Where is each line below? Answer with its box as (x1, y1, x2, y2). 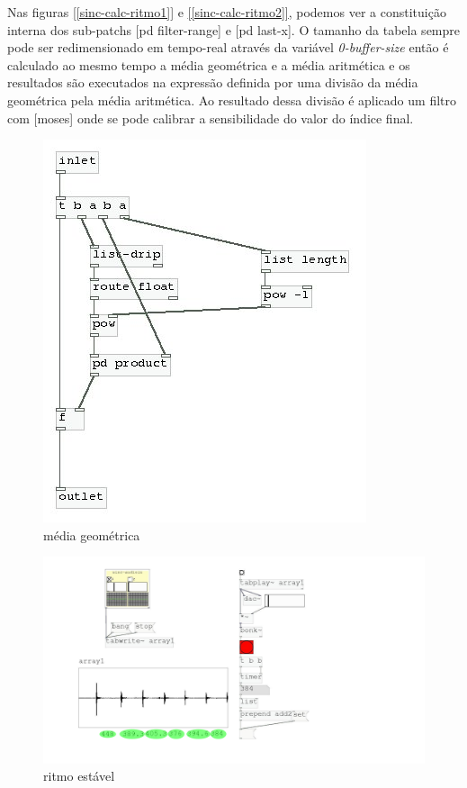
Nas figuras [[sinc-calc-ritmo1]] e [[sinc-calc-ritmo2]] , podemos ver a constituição (7, 3, 446, 21)
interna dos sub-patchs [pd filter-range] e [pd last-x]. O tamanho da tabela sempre (7, 20, 461, 39)
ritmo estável (43, 766, 115, 785)
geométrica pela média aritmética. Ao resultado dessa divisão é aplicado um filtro (7, 90, 456, 109)
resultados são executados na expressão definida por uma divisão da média (7, 73, 418, 92)
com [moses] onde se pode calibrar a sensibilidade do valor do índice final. (7, 108, 414, 127)
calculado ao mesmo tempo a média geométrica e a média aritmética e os (7, 55, 410, 74)
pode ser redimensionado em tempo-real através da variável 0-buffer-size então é (7, 38, 449, 57)
